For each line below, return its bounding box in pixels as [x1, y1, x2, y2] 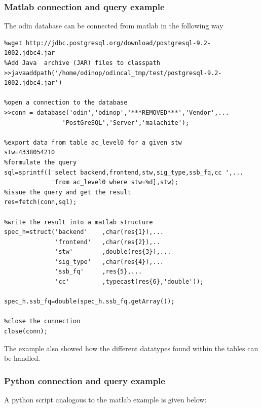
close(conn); [4, 328, 48, 335]
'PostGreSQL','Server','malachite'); [62, 119, 190, 126]
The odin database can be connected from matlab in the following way [4, 20, 223, 31]
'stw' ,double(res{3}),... [55, 248, 171, 256]
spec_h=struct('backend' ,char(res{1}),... [4, 228, 164, 236]
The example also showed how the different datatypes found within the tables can [4, 343, 258, 353]
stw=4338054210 [4, 149, 55, 156]
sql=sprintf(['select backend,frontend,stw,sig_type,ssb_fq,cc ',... [4, 168, 244, 176]
